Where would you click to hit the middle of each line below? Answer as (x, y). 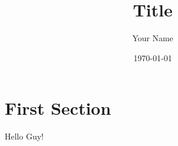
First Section (58, 108)
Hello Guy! (24, 136)
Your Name (153, 38)
